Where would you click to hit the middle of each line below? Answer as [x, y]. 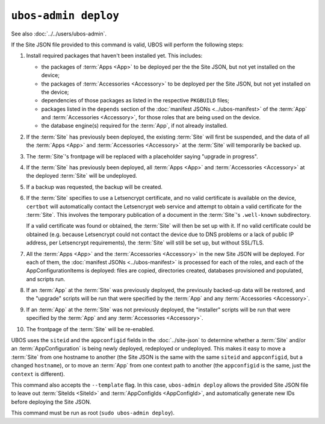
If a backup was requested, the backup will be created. [94, 187]
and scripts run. [46, 279]
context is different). [38, 374]
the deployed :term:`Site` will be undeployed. [82, 176]
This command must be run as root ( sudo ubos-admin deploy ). [93, 413]
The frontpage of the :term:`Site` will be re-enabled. [90, 329]
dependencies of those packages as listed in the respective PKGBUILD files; [135, 101]
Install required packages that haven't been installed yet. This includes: [114, 56]
